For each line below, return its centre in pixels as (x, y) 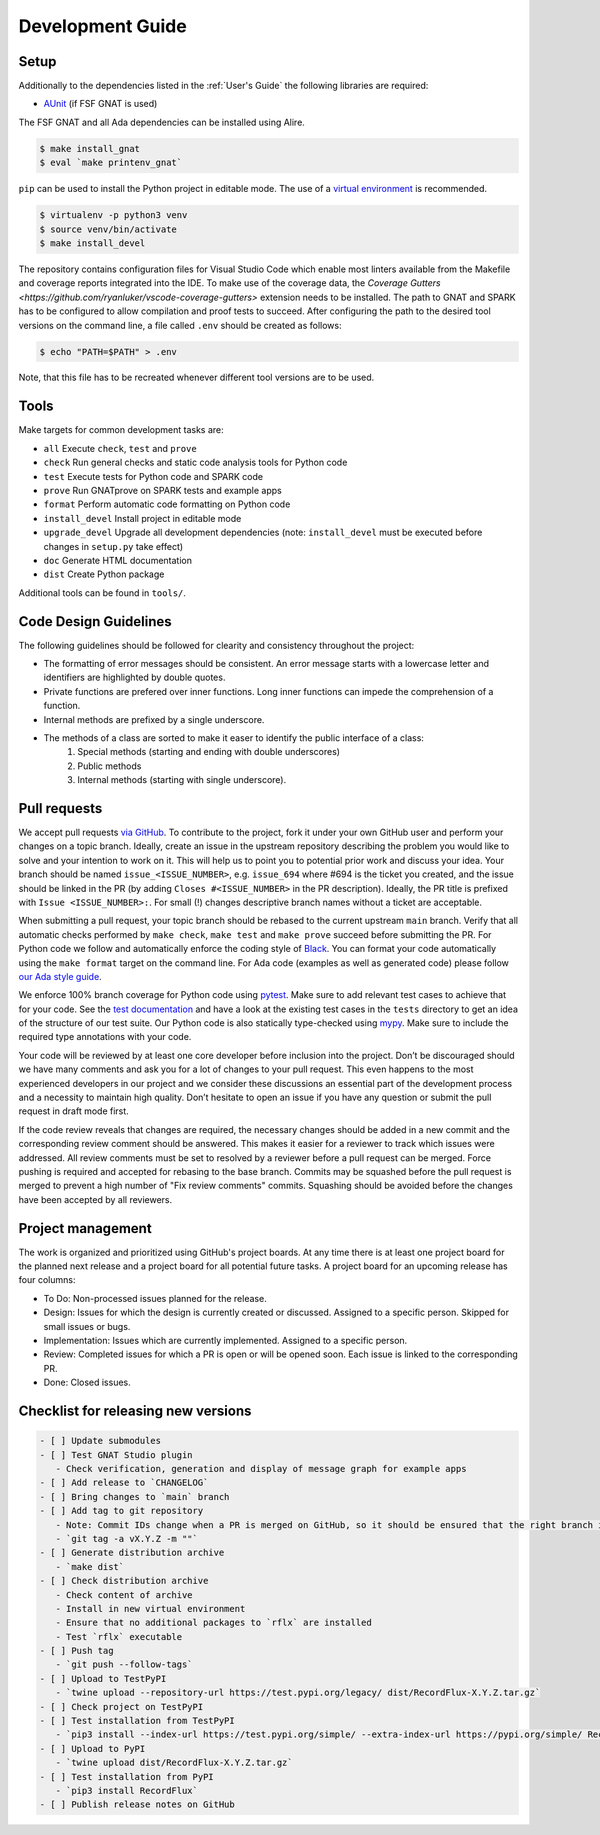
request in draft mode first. (73, 1111)
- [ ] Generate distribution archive (132, 1553)
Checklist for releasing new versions (135, 1411)
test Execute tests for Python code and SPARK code (153, 476)
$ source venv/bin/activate (108, 229)
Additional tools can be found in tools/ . (102, 592)
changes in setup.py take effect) (113, 546)
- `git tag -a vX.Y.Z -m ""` (127, 1538)
